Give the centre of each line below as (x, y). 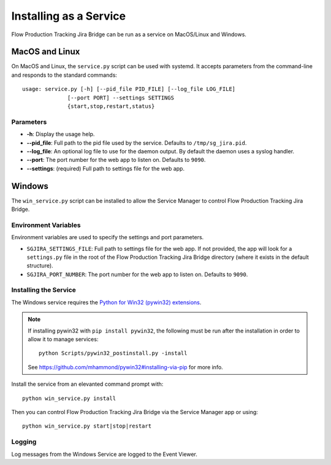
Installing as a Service (68, 16)
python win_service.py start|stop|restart (87, 426)
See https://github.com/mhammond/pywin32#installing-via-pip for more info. (125, 367)
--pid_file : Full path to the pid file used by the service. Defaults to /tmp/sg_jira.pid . (137, 143)
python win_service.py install (69, 398)
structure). (40, 266)
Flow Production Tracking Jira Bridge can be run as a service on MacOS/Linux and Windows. (129, 34)
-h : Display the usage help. (61, 134)
